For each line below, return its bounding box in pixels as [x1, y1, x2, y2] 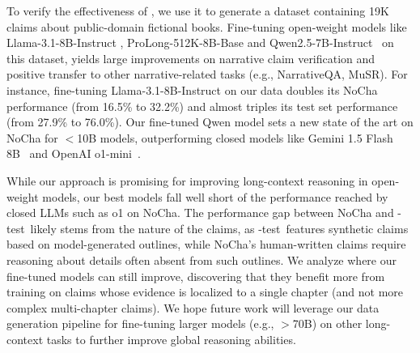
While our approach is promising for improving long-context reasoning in [6, 172, 368, 189]
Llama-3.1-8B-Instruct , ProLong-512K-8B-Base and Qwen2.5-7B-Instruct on [6, 34, 394, 51]
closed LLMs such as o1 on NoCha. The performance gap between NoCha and [6, 204, 394, 221]
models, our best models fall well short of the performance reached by [42, 188, 388, 205]
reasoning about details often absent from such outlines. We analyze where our [6, 251, 397, 268]
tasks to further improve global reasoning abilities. [46, 330, 296, 347]
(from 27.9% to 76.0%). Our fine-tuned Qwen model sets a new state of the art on [6, 113, 414, 130]
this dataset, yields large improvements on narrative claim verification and [6, 49, 375, 66]
